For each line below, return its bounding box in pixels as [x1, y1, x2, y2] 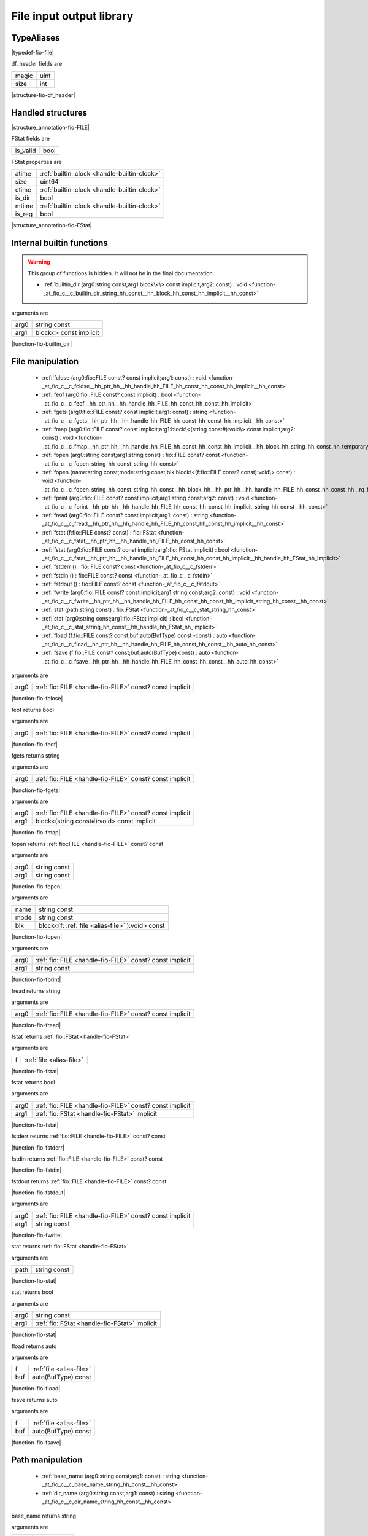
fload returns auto [11, 1342, 57, 1350]
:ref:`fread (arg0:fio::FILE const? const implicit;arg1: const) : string [42, 511, 209, 519]
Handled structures [11, 108, 88, 118]
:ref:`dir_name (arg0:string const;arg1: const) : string [42, 1489, 174, 1497]
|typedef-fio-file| [11, 49, 55, 57]
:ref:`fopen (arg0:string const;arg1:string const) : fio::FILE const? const [42, 452, 220, 459]
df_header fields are [11, 60, 63, 68]
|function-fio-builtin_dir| [11, 340, 72, 348]
